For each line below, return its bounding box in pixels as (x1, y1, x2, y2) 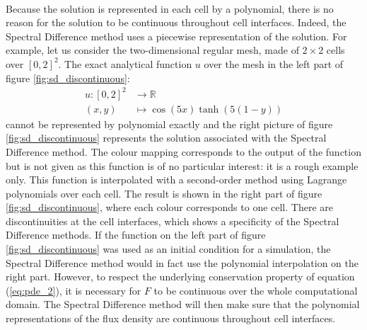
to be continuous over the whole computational (153, 283, 358, 297)
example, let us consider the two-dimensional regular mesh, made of (6, 42, 299, 57)
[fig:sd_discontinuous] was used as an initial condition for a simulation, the (6, 241, 331, 256)
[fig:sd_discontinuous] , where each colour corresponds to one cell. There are (6, 200, 333, 215)
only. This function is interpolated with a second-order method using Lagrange (6, 172, 347, 187)
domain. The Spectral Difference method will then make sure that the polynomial (6, 297, 360, 312)
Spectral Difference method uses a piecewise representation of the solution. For (6, 28, 347, 43)
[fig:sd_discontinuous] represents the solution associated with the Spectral (6, 130, 327, 145)
